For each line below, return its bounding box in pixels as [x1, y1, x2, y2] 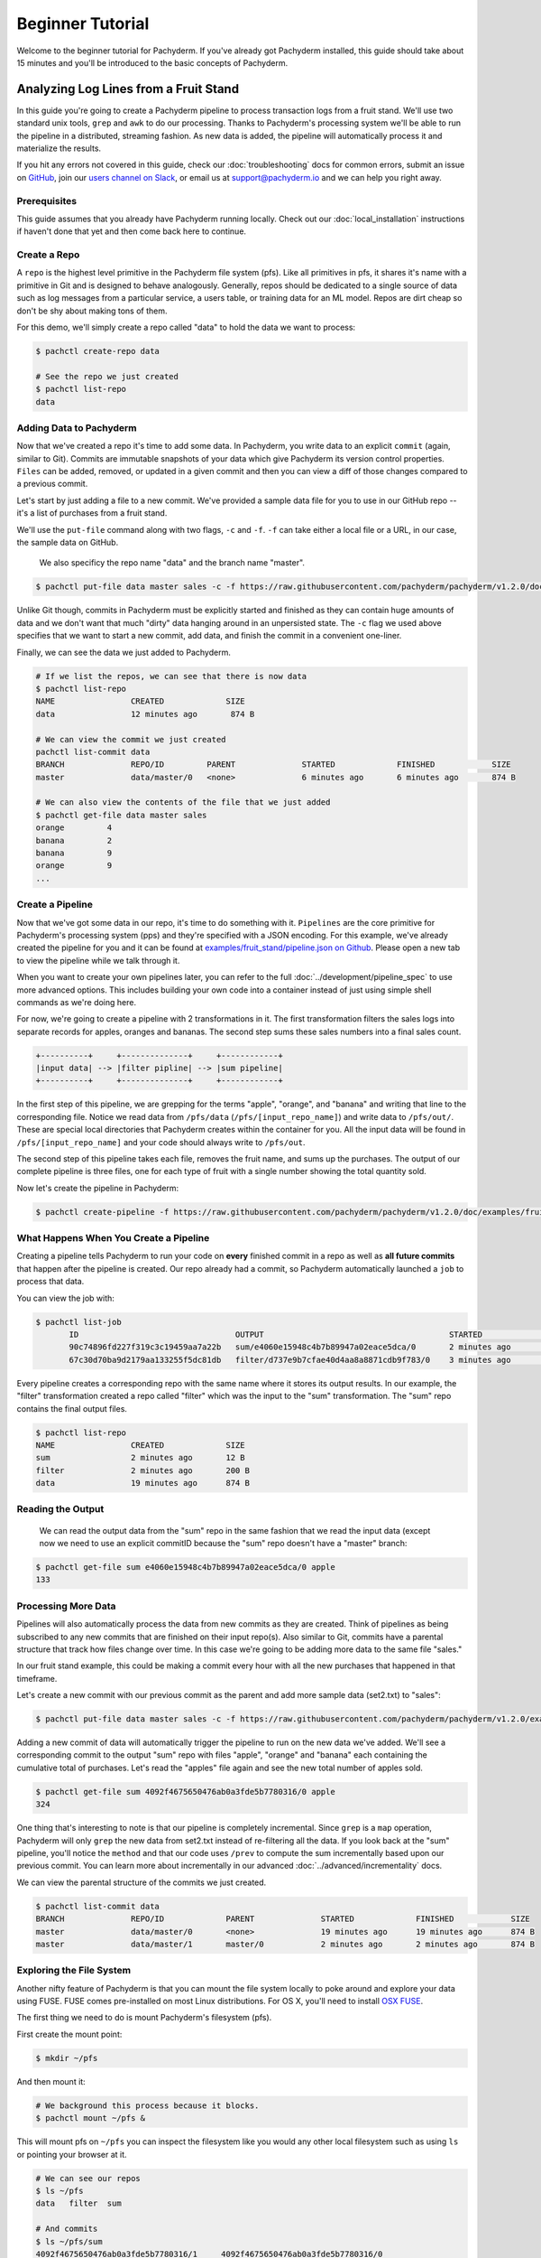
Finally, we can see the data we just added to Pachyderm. [16, 647, 232, 658]
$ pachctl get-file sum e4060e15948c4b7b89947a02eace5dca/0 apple [35, 1563, 335, 1572]
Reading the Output [16, 1503, 105, 1516]
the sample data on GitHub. [16, 537, 119, 548]
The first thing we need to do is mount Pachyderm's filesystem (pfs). [16, 2012, 272, 2023]
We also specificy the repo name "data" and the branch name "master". [39, 557, 306, 568]
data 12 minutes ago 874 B [35, 709, 255, 719]
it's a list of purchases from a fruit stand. [16, 508, 168, 518]
